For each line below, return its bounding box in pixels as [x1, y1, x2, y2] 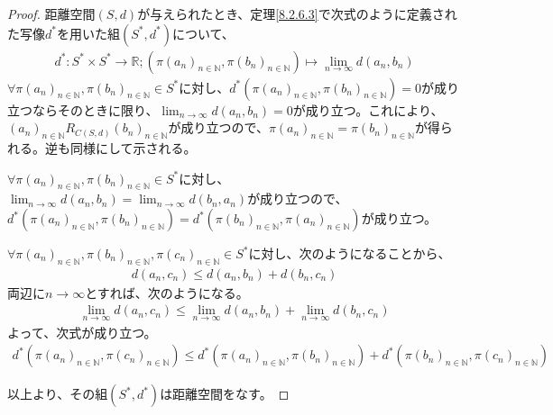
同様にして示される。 [69, 139, 197, 158]
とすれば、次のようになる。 [85, 283, 249, 302]
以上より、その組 [7, 384, 108, 403]
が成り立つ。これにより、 [292, 100, 444, 119]
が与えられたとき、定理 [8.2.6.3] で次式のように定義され [137, 5, 457, 23]
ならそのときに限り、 [32, 100, 159, 119]
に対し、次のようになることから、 [248, 244, 451, 262]
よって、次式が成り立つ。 [7, 322, 157, 341]
